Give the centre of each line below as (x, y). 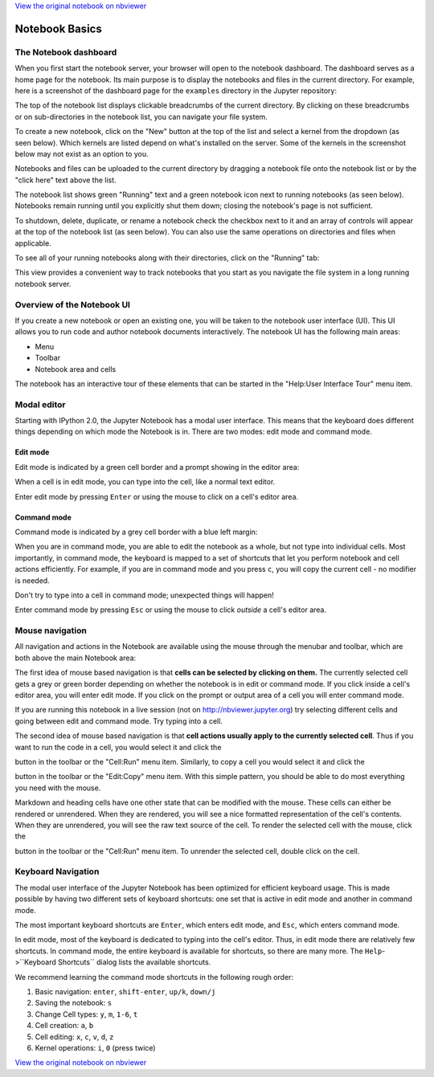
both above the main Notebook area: (76, 658)
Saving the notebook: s (74, 1003)
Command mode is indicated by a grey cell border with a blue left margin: (136, 532)
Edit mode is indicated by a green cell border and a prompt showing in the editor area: (157, 467)
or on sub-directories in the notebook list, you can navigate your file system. (141, 116)
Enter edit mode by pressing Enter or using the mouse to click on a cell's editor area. (157, 496)
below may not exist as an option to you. (82, 153)
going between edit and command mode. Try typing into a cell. (119, 721)
